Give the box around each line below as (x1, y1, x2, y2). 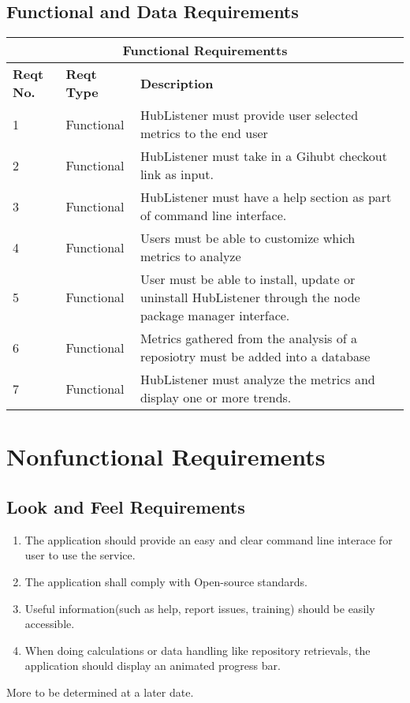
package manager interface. (140, 306, 290, 325)
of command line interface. (140, 206, 287, 225)
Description (140, 73, 214, 92)
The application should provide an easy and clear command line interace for (24, 531, 393, 548)
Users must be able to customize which (140, 229, 356, 248)
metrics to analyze (140, 247, 241, 266)
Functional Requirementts (122, 41, 288, 60)
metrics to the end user (140, 124, 268, 143)
